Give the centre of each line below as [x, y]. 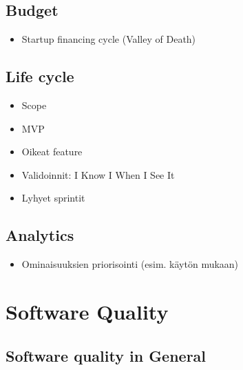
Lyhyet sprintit [53, 198]
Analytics [40, 235]
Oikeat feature [52, 152]
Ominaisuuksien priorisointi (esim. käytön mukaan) [130, 264]
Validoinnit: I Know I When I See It [98, 174]
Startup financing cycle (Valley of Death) [109, 39]
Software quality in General [106, 355]
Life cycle [40, 76]
